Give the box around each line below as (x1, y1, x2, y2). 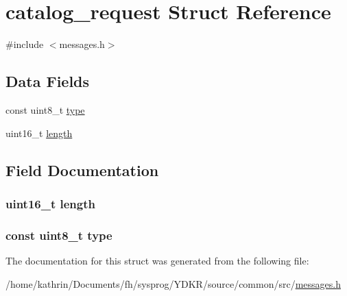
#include (5, 37, 44, 51)
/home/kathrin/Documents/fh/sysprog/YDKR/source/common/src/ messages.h (5, 276, 342, 291)
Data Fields (5, 71, 90, 92)
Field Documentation (5, 159, 159, 180)
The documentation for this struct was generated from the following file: (5, 253, 309, 267)
